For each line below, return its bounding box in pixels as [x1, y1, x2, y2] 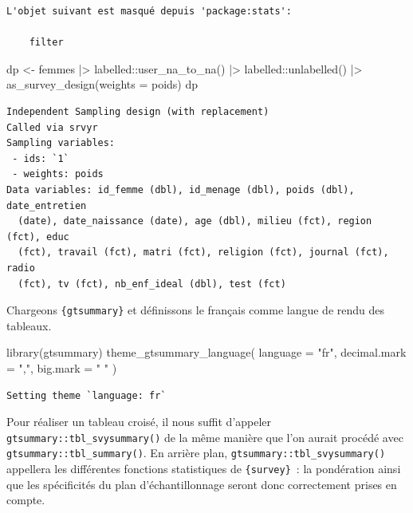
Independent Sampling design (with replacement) [6, 105, 269, 117]
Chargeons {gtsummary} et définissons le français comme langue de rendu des [6, 302, 385, 318]
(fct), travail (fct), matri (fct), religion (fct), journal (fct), [18, 247, 389, 258]
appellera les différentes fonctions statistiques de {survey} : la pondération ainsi [6, 460, 401, 477]
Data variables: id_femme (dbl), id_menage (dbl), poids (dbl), [6, 183, 355, 195]
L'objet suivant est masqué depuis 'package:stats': [6, 6, 292, 17]
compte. [6, 491, 45, 508]
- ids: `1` [12, 152, 69, 164]
